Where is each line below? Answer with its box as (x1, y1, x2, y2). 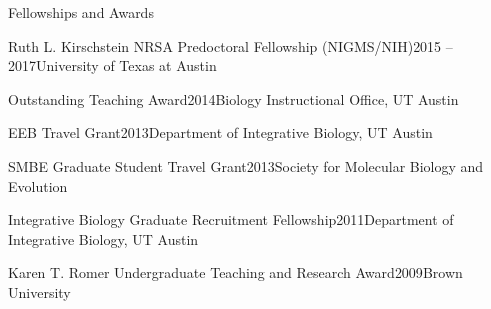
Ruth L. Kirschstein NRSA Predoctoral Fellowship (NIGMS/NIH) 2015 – (8, 35, 453, 56)
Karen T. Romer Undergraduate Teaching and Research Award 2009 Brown (8, 262, 463, 283)
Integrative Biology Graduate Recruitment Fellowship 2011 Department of (8, 209, 454, 230)
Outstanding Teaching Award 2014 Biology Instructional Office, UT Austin (8, 88, 459, 109)
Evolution (8, 175, 68, 196)
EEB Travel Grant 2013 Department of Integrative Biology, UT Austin (8, 122, 433, 143)
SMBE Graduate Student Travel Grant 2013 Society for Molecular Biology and (8, 155, 484, 176)
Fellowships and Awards (8, 2, 154, 22)
